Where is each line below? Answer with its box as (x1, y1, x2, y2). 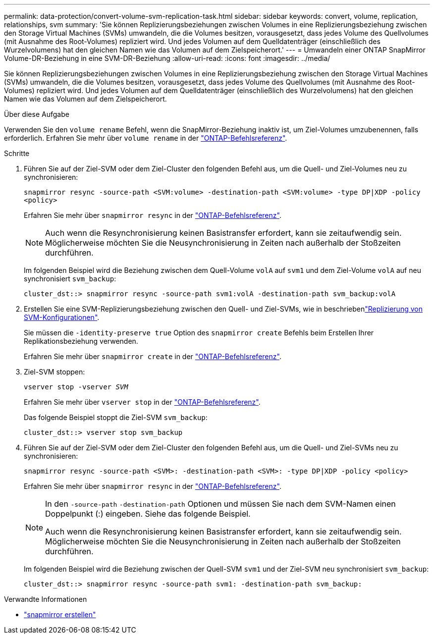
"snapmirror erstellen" (24, 610, 96, 619)
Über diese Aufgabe (4, 110, 69, 118)
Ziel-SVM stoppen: (24, 368, 85, 376)
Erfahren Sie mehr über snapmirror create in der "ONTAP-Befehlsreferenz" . (24, 352, 281, 361)
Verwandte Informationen (4, 595, 87, 603)
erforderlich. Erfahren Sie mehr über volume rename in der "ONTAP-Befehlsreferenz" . (4, 134, 287, 142)
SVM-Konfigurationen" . (24, 313, 100, 321)
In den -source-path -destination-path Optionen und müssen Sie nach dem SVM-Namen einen (45, 499, 396, 509)
